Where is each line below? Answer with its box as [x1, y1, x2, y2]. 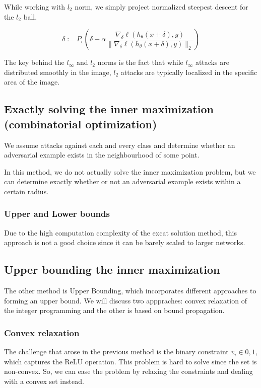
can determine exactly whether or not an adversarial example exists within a [4, 176, 241, 187]
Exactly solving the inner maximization [4, 101, 214, 117]
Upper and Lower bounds [4, 207, 110, 220]
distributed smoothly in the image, [4, 66, 111, 77]
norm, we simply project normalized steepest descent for [75, 2, 248, 12]
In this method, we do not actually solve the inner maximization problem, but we [4, 166, 256, 177]
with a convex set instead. [4, 375, 84, 386]
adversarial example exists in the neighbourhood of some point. [4, 149, 200, 160]
